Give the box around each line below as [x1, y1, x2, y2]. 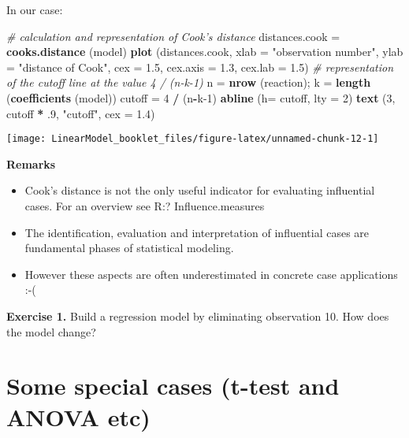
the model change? [6, 323, 96, 340]
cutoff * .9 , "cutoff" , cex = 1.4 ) [6, 105, 155, 121]
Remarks [6, 155, 56, 172]
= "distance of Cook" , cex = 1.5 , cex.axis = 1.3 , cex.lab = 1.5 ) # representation [6, 58, 394, 75]
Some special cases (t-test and [6, 369, 340, 402]
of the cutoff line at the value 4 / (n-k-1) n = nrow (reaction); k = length [6, 74, 371, 91]
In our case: [6, 2, 63, 17]
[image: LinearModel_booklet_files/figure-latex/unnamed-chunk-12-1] [6, 133, 379, 145]
